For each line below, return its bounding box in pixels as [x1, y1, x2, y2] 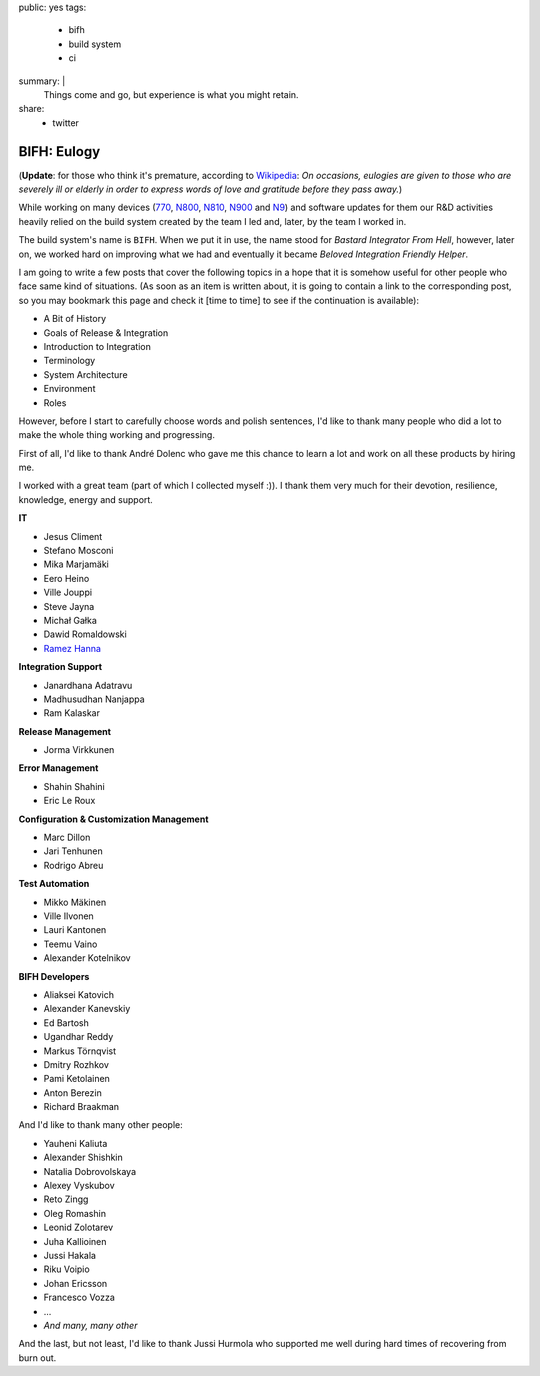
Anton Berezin [43, 1086, 102, 1099]
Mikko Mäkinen [43, 896, 107, 908]
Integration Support [18, 661, 103, 673]
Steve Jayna [43, 600, 95, 612]
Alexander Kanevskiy [43, 1003, 131, 1015]
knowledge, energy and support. [18, 493, 154, 505]
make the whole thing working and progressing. [18, 429, 215, 441]
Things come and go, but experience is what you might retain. [43, 88, 299, 100]
